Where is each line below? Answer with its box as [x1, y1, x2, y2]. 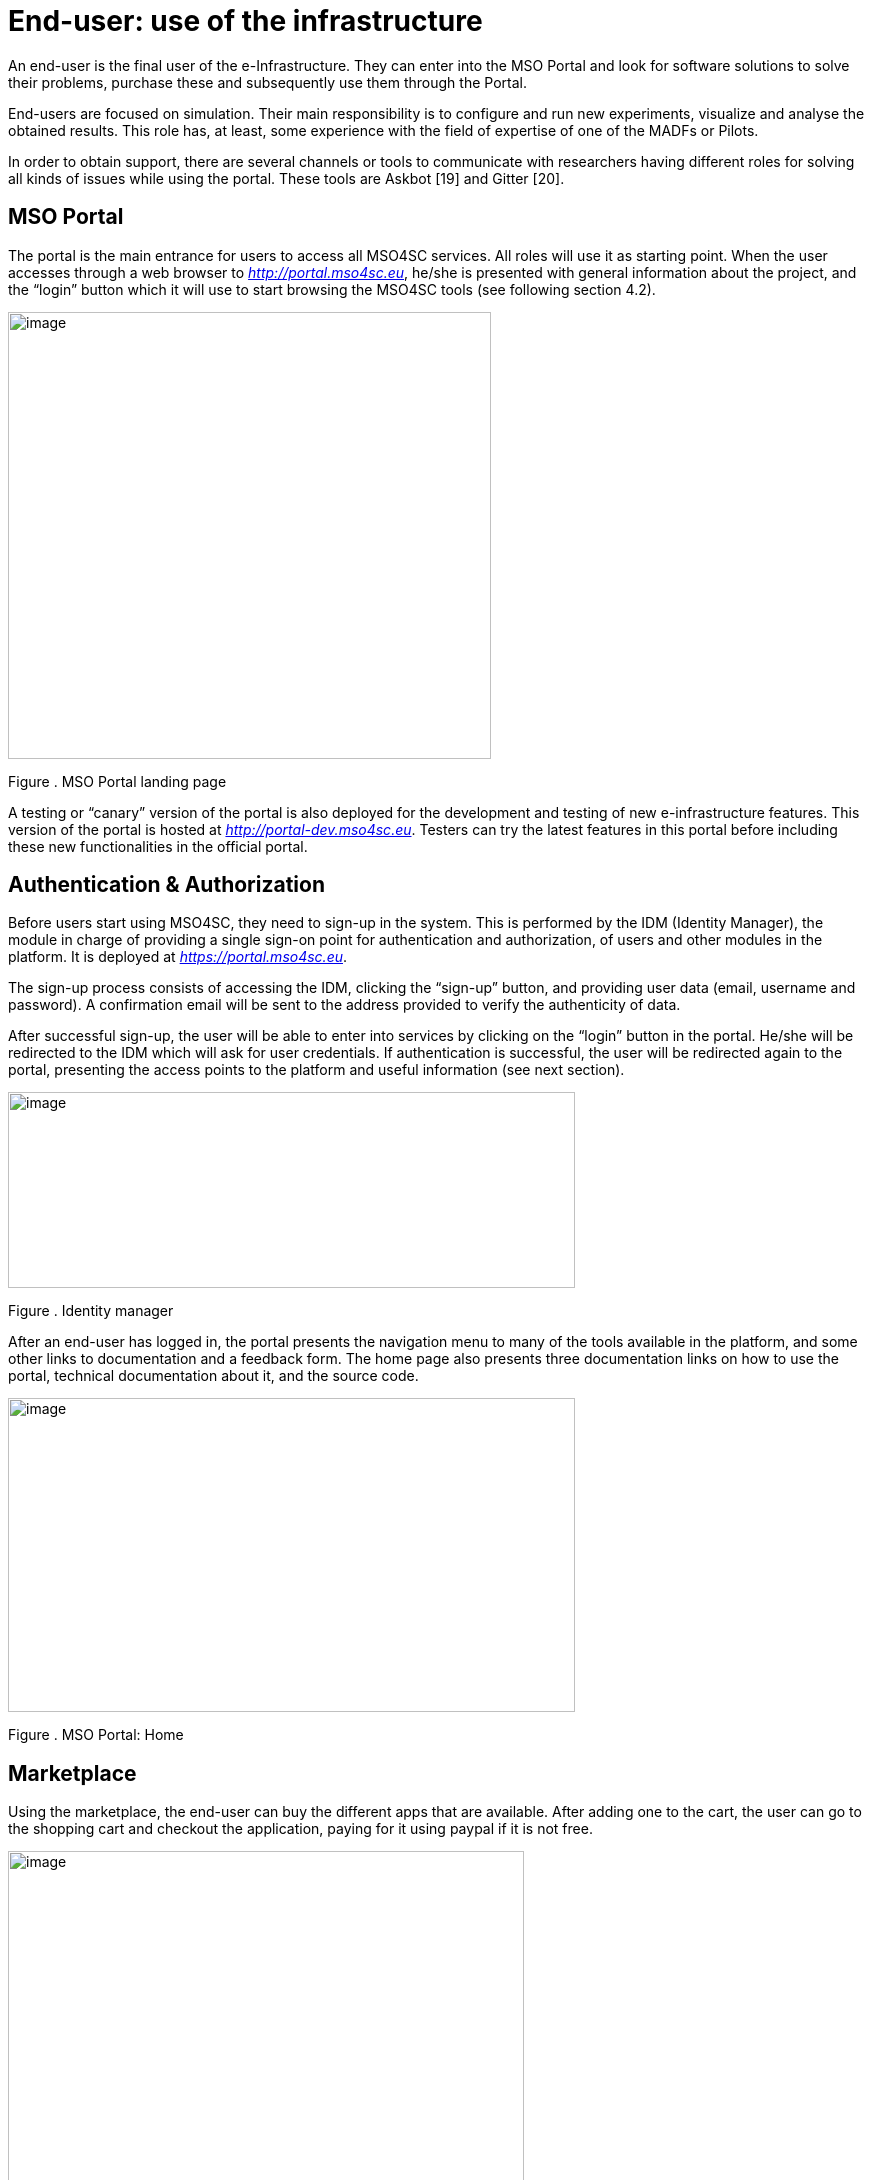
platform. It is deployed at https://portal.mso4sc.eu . [8, 948, 348, 966]
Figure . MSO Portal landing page [8, 772, 227, 790]
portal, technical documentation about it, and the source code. [8, 1367, 419, 1385]
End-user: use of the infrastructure [8, 4, 483, 38]
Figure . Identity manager [8, 1302, 174, 1320]
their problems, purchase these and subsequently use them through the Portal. [8, 73, 527, 91]
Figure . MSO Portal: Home [8, 1726, 184, 1744]
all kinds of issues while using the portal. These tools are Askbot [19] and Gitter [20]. [8, 169, 565, 187]
